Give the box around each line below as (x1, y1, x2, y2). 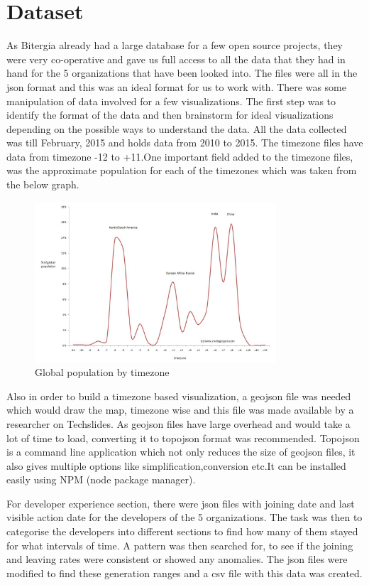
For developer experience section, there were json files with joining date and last (6, 495, 355, 510)
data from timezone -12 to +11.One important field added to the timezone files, (6, 149, 353, 163)
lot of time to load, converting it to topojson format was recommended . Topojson (6, 430, 360, 445)
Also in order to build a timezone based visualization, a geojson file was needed (6, 388, 351, 403)
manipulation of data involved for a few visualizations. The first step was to (6, 93, 336, 108)
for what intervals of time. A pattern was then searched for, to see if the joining (6, 537, 353, 552)
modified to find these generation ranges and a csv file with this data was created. (6, 565, 363, 580)
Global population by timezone (35, 365, 170, 380)
